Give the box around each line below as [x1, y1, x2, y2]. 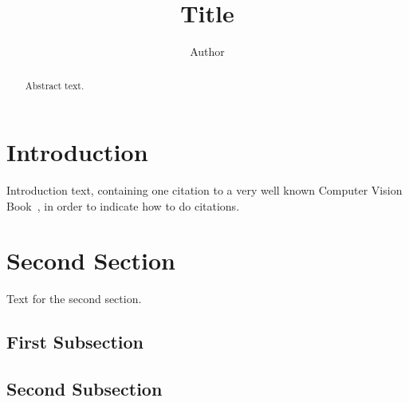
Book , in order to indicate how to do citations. [6, 197, 240, 214]
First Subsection [6, 329, 144, 354]
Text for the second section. [6, 290, 142, 307]
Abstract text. [25, 78, 85, 92]
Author [190, 43, 225, 60]
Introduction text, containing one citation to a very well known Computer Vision [6, 182, 403, 199]
